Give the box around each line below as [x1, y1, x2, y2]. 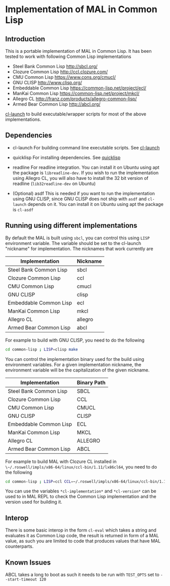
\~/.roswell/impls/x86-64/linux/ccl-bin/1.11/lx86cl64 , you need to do [5, 464, 157, 470]
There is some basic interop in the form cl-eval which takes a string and [5, 527, 157, 533]
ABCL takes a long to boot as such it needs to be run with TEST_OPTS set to [5, 572, 159, 577]
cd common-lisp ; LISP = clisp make [5, 347, 78, 352]
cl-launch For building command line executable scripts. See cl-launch [12, 144, 160, 150]
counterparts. [5, 543, 34, 549]
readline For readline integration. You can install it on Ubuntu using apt [12, 164, 159, 170]
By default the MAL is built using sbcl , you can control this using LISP [5, 235, 150, 241]
